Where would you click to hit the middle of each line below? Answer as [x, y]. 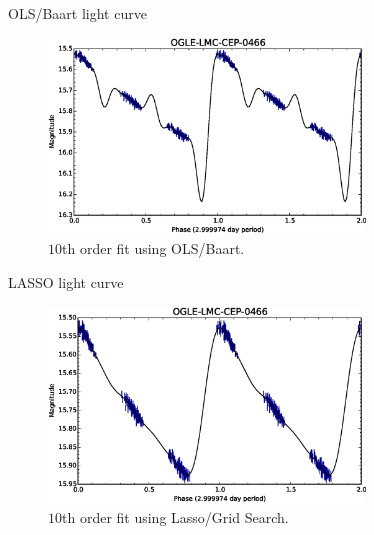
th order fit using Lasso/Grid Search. [175, 517]
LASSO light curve [66, 281]
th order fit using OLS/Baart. [153, 248]
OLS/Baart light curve [77, 13]
